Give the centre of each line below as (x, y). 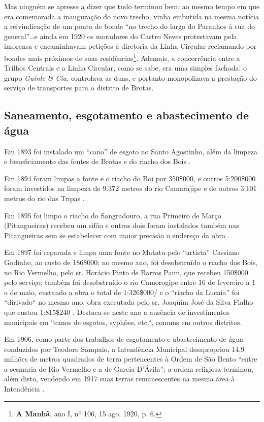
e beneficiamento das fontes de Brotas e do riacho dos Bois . (97, 161)
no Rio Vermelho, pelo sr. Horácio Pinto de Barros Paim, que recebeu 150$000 (126, 272)
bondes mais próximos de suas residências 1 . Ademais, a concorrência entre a (122, 57)
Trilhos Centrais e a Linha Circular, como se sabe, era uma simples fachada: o (125, 68)
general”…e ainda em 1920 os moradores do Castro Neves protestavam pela (121, 36)
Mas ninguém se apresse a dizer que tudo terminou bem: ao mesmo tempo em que (132, 6)
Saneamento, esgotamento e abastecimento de (127, 115)
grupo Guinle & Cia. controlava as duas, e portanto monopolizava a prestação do (130, 77)
